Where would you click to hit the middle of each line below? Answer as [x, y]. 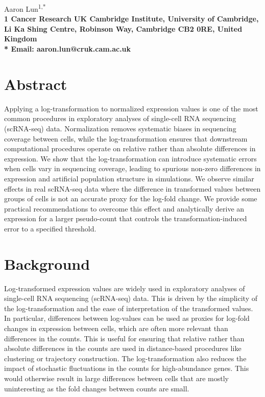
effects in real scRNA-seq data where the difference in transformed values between [132, 188]
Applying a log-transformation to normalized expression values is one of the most [131, 108]
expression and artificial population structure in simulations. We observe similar [129, 178]
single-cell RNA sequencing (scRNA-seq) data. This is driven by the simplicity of [131, 298]
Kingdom [21, 39]
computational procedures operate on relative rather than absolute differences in [130, 148]
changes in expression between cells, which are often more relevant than [116, 328]
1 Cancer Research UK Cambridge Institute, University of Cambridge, [131, 19]
